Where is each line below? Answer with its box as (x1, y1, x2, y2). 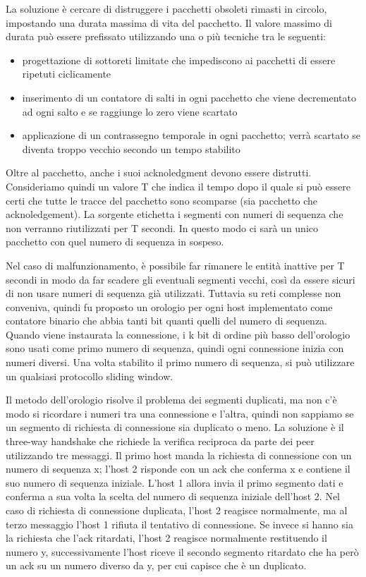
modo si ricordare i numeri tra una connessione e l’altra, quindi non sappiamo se (6, 406, 354, 420)
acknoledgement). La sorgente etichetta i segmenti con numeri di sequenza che (6, 207, 343, 221)
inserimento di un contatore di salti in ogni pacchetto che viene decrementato (22, 90, 356, 104)
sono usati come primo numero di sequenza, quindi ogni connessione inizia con (6, 341, 344, 356)
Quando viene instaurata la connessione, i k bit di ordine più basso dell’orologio (6, 327, 350, 341)
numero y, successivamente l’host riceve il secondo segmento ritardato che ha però (6, 544, 359, 559)
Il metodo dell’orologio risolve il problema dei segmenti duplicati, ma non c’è (6, 392, 337, 407)
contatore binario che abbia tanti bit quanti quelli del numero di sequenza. (6, 313, 328, 328)
